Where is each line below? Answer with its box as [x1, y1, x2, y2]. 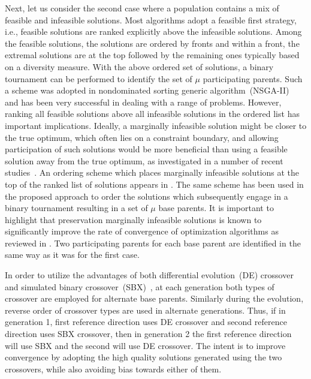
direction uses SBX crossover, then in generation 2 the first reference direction [5, 327, 292, 340]
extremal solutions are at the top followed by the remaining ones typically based [5, 49, 300, 61]
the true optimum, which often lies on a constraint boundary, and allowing [5, 131, 279, 143]
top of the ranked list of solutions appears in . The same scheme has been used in [5, 178, 304, 190]
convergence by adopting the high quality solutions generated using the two [5, 351, 282, 363]
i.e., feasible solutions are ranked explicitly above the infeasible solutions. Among [5, 25, 302, 38]
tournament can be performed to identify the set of [5, 72, 192, 85]
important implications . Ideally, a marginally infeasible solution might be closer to [5, 119, 307, 131]
